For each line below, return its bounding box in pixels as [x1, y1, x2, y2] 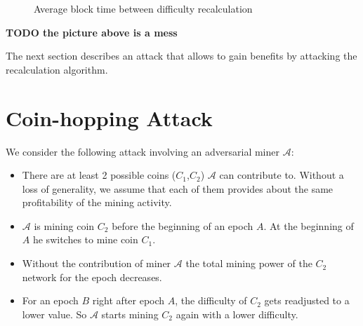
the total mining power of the [185, 256, 312, 271]
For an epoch [22, 293, 79, 308]
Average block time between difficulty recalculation [34, 1, 253, 15]
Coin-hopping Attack [6, 103, 213, 132]
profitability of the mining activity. [22, 195, 172, 210]
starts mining [101, 306, 159, 321]
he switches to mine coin [32, 232, 138, 247]
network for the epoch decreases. [22, 269, 162, 284]
